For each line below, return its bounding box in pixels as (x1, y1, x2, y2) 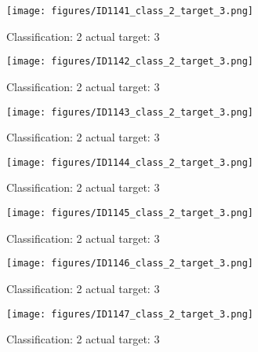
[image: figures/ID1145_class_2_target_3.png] (6, 207, 253, 218)
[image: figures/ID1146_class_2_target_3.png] (6, 258, 253, 269)
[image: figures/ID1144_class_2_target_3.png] (6, 156, 253, 168)
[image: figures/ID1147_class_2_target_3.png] (6, 308, 253, 320)
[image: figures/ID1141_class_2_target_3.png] (6, 5, 253, 16)
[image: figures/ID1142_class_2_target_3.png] (6, 56, 253, 68)
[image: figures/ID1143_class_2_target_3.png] (6, 106, 253, 118)
